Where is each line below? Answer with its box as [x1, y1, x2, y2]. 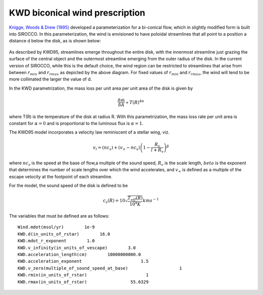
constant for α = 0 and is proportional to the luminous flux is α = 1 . [9, 120, 144, 126]
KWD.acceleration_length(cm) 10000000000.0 [18, 252, 141, 257]
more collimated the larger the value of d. [9, 76, 92, 82]
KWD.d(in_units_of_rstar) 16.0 [18, 231, 111, 236]
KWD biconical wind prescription [9, 7, 146, 18]
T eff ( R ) [127, 196, 143, 202]
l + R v [151, 147, 164, 154]
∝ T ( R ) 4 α [126, 98, 145, 105]
